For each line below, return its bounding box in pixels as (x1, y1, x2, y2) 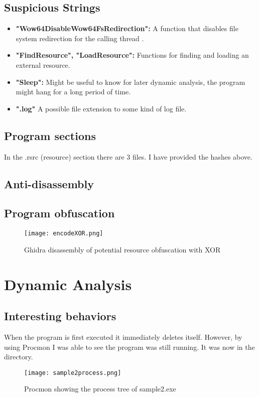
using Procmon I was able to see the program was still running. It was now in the (4, 341, 255, 352)
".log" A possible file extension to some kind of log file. (16, 103, 187, 113)
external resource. (16, 59, 70, 70)
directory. (4, 351, 33, 362)
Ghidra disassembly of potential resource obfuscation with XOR (24, 244, 221, 254)
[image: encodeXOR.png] (24, 230, 103, 237)
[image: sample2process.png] (24, 369, 121, 376)
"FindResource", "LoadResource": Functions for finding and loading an (16, 50, 249, 60)
